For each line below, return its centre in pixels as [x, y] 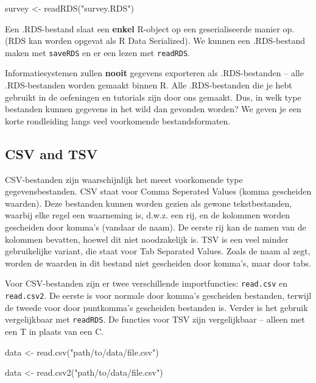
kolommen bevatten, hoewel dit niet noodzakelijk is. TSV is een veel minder [147, 239]
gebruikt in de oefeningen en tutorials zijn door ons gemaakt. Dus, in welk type [153, 97]
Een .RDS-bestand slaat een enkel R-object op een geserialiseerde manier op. [150, 28]
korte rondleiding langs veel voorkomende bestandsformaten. [118, 120]
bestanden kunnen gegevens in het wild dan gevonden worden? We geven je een [153, 109]
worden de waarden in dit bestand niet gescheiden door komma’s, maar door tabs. [158, 263]
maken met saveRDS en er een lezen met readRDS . [98, 52]
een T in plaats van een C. [54, 331]
